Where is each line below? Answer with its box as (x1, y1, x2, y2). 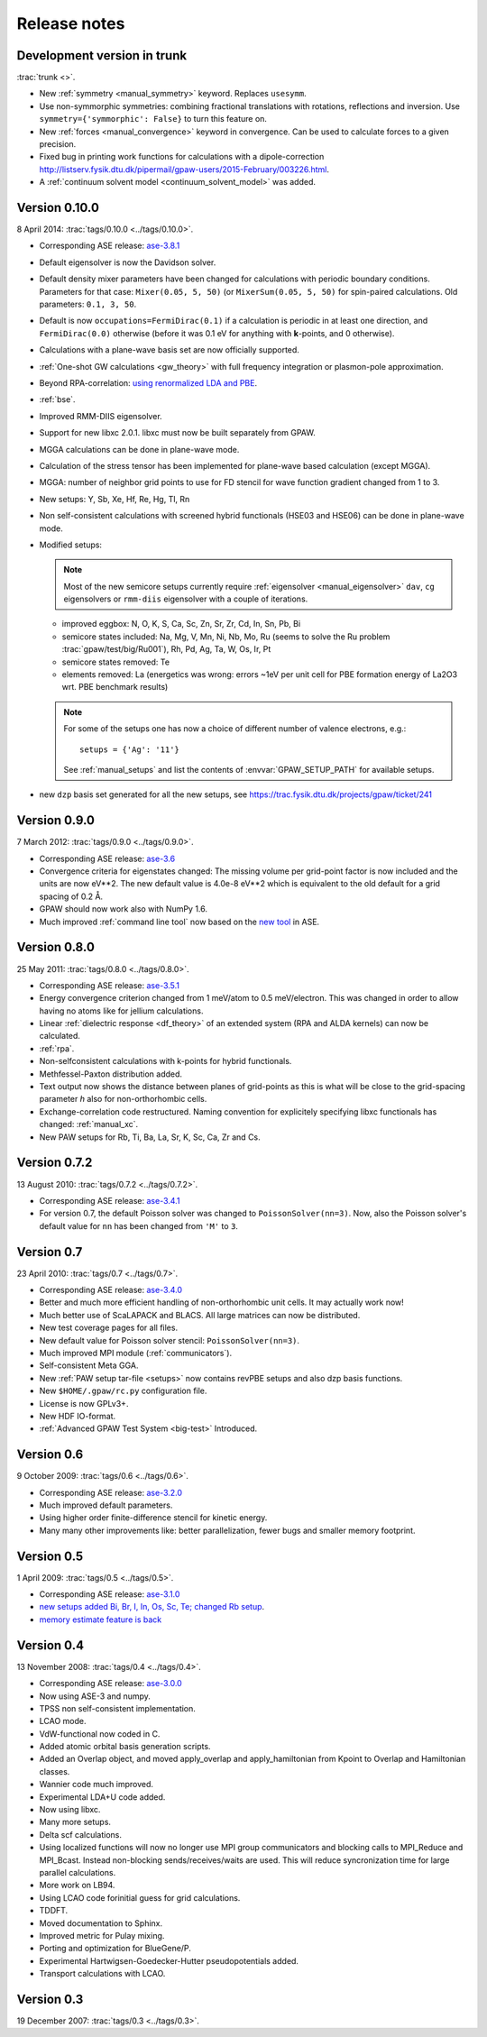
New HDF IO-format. (39, 1410, 116, 1421)
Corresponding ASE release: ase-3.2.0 (39, 1487, 183, 1498)
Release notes (16, 14, 125, 33)
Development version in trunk (16, 48, 188, 63)
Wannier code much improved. (39, 1779, 153, 1790)
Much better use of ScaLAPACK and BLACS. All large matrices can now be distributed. (39, 1309, 361, 1320)
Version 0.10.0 (16, 200, 99, 216)
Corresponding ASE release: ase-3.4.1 (39, 1195, 180, 1206)
